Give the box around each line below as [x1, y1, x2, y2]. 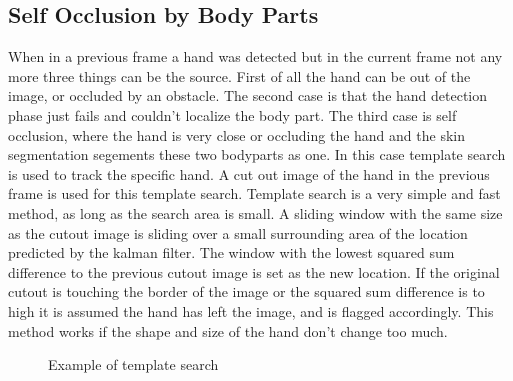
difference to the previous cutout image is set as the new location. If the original [8, 261, 500, 282]
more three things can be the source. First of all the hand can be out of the [8, 65, 471, 86]
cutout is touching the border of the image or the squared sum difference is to [8, 281, 485, 302]
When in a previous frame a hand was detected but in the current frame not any [8, 46, 503, 67]
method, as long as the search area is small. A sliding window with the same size [8, 202, 503, 223]
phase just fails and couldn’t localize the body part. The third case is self [8, 104, 457, 125]
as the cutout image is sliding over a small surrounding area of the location [8, 222, 468, 243]
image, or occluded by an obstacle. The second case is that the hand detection [8, 85, 488, 106]
